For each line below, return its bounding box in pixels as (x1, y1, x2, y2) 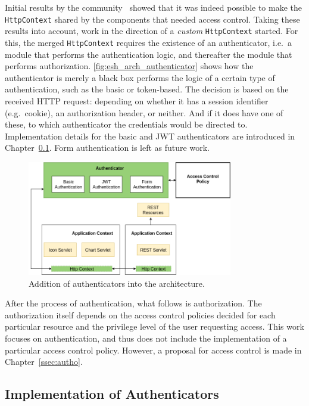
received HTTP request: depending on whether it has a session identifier (5, 94, 269, 107)
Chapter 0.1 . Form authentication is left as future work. (5, 141, 210, 154)
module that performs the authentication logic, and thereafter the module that (5, 48, 292, 60)
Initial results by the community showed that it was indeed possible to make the (5, 1, 302, 13)
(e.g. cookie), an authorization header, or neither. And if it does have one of (5, 106, 283, 119)
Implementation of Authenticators (5, 385, 219, 403)
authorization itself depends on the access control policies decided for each (5, 308, 276, 321)
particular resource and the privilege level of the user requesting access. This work (5, 320, 304, 333)
